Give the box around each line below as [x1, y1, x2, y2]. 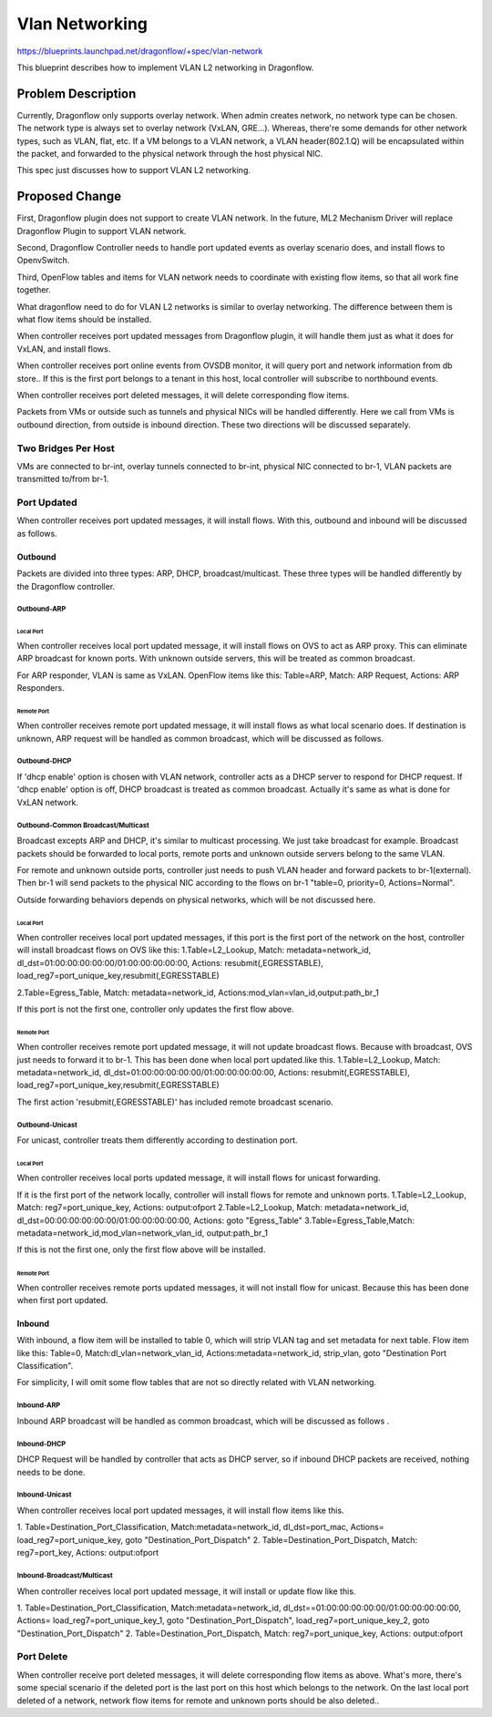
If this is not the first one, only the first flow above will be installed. [16, 1244, 266, 1255]
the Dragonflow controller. [16, 581, 116, 591]
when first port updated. [16, 1294, 108, 1305]
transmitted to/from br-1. [16, 474, 109, 485]
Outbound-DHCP [16, 756, 72, 766]
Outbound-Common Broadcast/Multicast [16, 820, 149, 829]
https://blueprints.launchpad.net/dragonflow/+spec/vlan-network [16, 46, 263, 57]
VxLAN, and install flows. [16, 343, 111, 355]
